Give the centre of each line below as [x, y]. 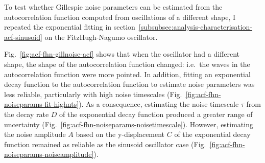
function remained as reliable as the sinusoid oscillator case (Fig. [105, 144]
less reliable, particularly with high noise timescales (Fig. [93, 94]
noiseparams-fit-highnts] [42, 104]
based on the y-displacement [120, 134]
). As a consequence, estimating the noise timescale [159, 104]
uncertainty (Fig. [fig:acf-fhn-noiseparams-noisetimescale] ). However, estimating [129, 124]
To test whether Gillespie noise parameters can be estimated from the [113, 7]
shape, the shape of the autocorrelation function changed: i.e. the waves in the [127, 64]
